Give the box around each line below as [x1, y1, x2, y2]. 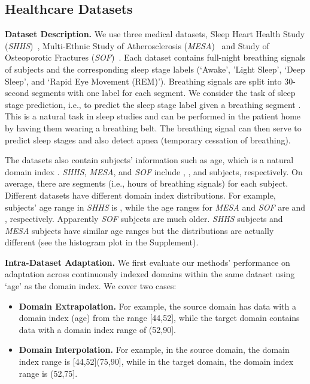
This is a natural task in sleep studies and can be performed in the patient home [5, 110, 301, 122]
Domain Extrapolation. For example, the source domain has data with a [19, 299, 296, 312]
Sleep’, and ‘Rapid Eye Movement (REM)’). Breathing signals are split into [5, 74, 282, 87]
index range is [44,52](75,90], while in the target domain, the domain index [19, 355, 294, 368]
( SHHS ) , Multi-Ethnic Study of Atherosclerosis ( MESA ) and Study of [5, 39, 269, 52]
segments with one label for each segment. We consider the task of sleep [32, 86, 296, 99]
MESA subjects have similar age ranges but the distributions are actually [5, 224, 274, 236]
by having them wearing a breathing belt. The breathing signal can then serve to [5, 121, 302, 134]
